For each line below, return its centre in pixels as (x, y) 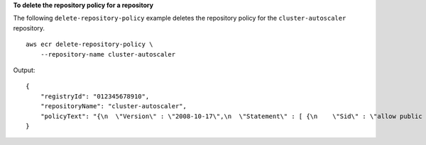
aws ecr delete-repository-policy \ (89, 45)
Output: (24, 70)
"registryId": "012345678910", (95, 96)
